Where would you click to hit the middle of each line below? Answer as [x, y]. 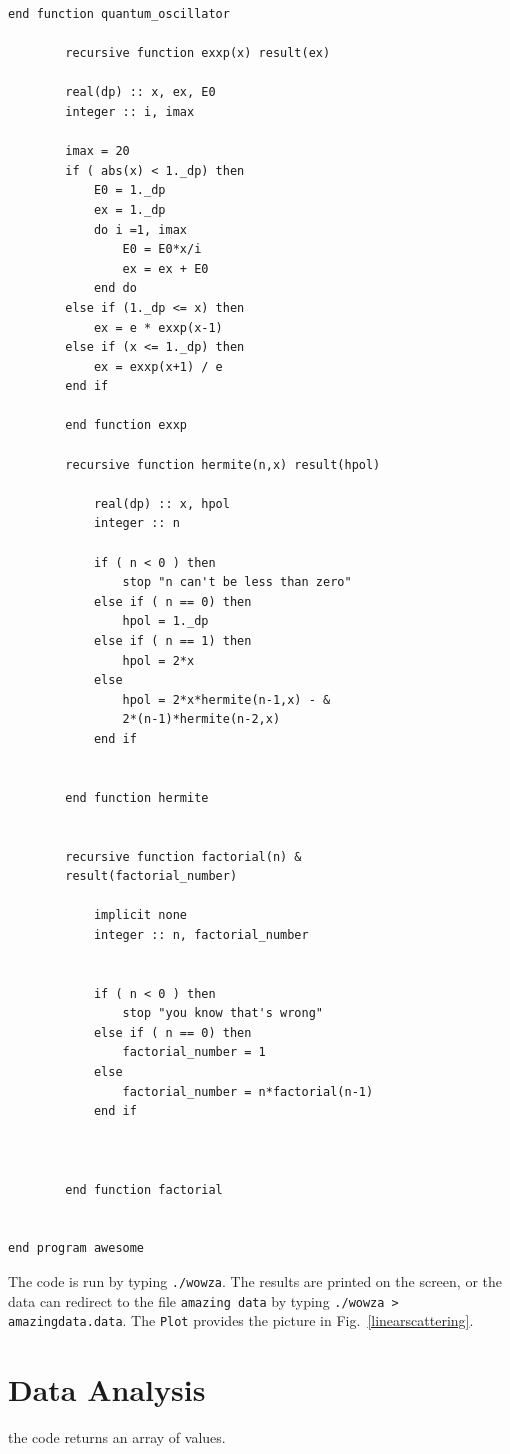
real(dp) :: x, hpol [161, 503]
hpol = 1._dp [165, 621]
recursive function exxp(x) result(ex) [198, 53]
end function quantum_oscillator [119, 14]
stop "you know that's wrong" [222, 1013]
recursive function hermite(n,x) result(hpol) [223, 464]
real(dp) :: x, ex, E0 [140, 92]
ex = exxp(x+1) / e [158, 366]
